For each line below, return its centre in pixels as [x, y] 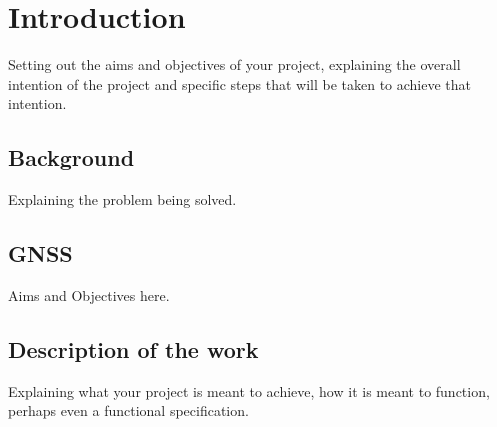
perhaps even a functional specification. [128, 410]
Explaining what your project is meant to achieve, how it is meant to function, [249, 390]
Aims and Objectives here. [89, 294]
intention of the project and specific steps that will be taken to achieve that [240, 83]
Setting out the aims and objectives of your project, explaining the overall [234, 64]
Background [71, 157]
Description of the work [133, 348]
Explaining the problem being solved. [122, 199]
